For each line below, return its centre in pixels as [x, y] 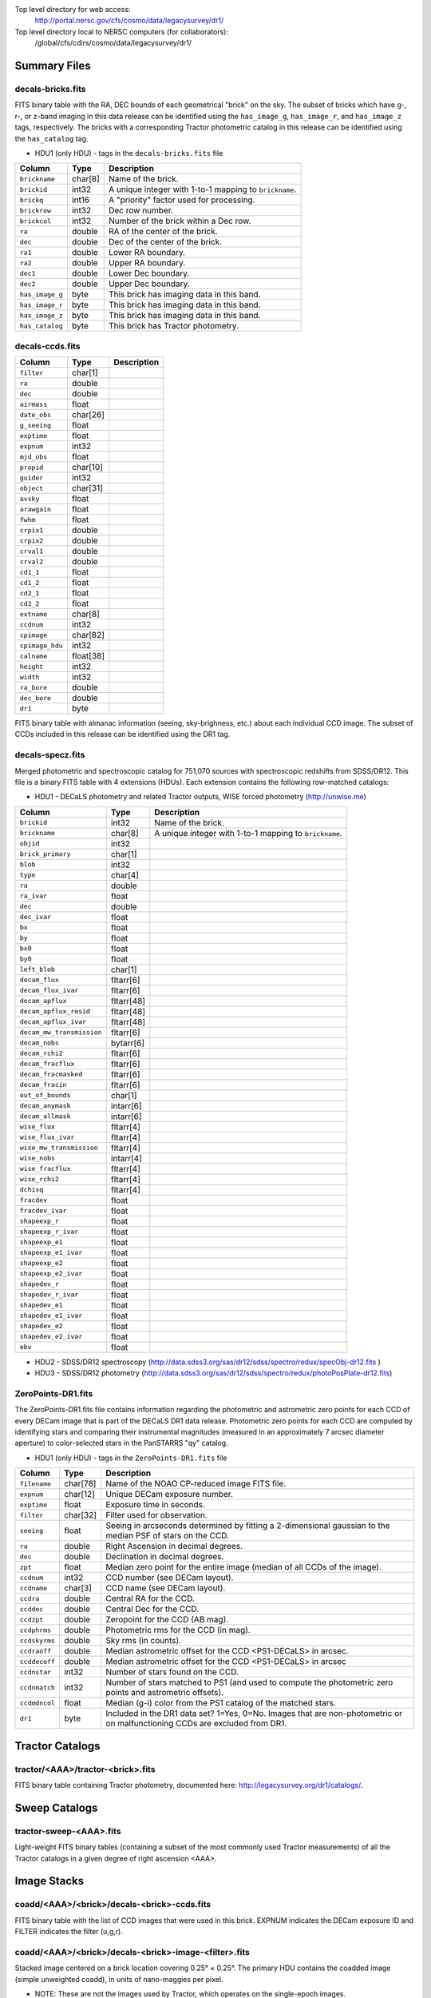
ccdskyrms [38, 1640]
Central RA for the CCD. [150, 1598]
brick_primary [45, 854]
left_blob [38, 970]
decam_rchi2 [41, 1054]
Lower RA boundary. [147, 253]
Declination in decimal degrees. [165, 1557]
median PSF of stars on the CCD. [168, 1536]
